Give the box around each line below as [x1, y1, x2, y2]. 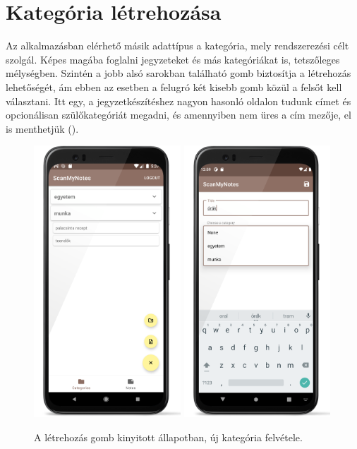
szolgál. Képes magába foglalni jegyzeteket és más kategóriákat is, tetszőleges [6, 52, 340, 66]
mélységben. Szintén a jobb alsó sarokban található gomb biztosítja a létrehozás [6, 66, 351, 80]
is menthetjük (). [6, 121, 79, 136]
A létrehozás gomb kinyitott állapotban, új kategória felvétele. [34, 429, 303, 444]
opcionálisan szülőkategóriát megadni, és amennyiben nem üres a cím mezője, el [6, 107, 351, 122]
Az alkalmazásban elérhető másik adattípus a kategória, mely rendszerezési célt [6, 38, 349, 53]
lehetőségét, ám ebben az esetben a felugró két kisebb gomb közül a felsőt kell [6, 79, 342, 94]
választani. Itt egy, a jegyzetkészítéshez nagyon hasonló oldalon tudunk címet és [6, 93, 351, 108]
